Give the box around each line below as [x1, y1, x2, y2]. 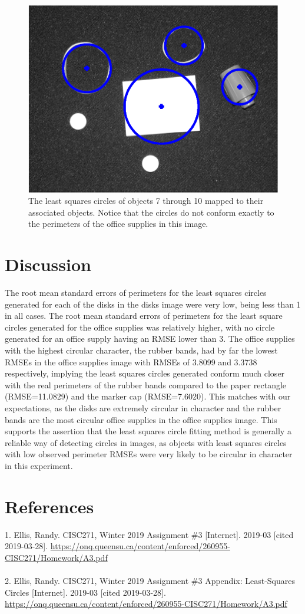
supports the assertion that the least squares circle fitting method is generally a [5, 425, 291, 437]
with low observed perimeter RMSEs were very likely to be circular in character [5, 448, 293, 460]
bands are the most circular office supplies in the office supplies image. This [5, 413, 277, 425]
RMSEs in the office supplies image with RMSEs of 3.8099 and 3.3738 [5, 355, 257, 368]
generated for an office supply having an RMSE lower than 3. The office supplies [5, 332, 295, 345]
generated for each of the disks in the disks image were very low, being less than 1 [5, 298, 301, 310]
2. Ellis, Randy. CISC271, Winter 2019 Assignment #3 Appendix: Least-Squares [5, 575, 296, 587]
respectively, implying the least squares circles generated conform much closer [5, 367, 285, 379]
